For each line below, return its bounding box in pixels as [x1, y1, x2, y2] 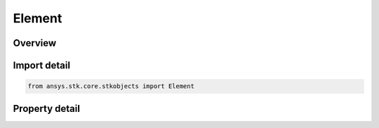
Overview [13, 37, 57, 49]
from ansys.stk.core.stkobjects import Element [27, 83, 194, 90]
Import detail [13, 59, 70, 71]
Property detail [13, 102, 81, 115]
